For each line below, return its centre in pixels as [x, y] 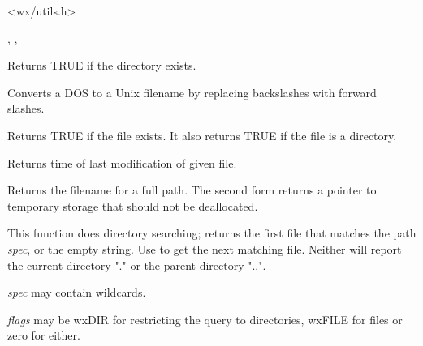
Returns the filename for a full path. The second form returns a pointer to [192, 190]
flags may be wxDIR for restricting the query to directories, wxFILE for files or [205, 319]
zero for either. [44, 335]
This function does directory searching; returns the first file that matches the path [212, 233]
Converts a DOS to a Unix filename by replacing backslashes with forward [192, 92]
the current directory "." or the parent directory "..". [137, 265]
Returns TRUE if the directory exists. [102, 65]
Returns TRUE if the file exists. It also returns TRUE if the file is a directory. [202, 135]
